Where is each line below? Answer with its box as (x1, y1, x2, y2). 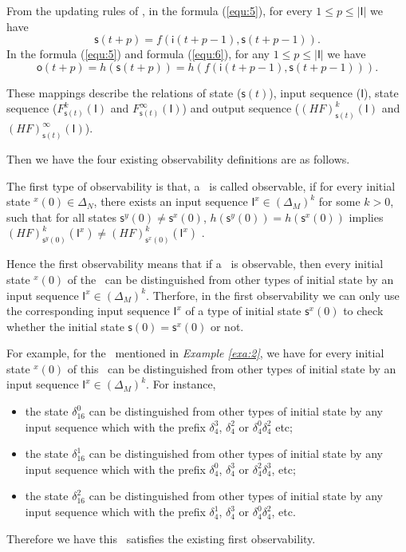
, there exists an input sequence (93, 193, 248, 210)
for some (318, 193, 361, 210)
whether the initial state (6, 317, 124, 334)
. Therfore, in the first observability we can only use (146, 286, 400, 303)
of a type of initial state (185, 302, 302, 319)
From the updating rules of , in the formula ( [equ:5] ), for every (6, 2, 313, 18)
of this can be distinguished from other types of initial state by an (67, 360, 396, 377)
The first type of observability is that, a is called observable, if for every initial (6, 177, 396, 194)
